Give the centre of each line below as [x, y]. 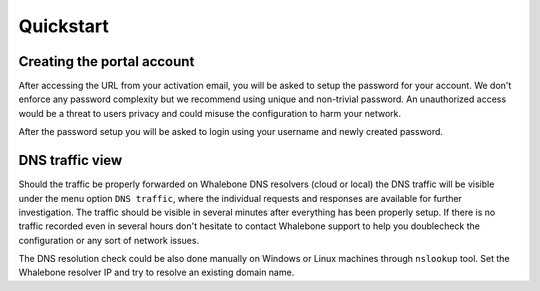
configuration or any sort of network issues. [109, 240]
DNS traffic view [70, 160]
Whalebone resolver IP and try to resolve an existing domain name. [156, 272]
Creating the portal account [106, 61]
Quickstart [64, 26]
